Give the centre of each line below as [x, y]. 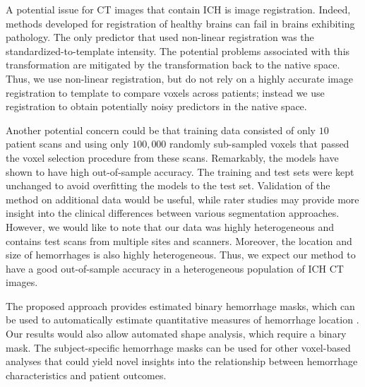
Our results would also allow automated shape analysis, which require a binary [176, 334]
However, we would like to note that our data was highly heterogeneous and [170, 226]
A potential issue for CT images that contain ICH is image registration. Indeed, [178, 9]
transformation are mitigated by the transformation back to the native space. [173, 65]
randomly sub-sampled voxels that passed [259, 144]
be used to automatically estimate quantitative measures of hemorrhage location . [182, 320]
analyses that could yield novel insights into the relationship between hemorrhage [182, 361]
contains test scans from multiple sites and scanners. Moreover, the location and [179, 240]
